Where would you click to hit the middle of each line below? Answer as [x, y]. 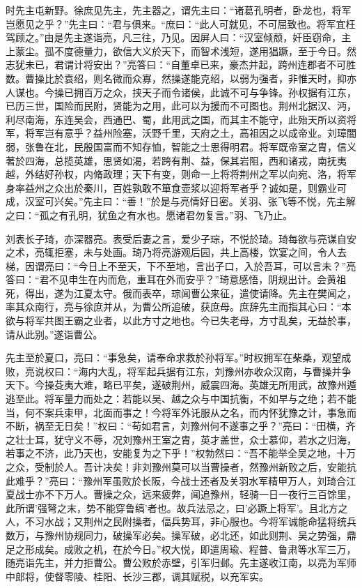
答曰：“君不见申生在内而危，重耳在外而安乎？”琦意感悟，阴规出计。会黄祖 [176, 279]
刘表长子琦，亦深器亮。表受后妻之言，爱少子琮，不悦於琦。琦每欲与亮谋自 [176, 238]
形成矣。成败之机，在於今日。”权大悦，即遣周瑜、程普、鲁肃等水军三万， [190, 549]
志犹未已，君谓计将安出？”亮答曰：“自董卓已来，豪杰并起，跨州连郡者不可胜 [181, 65]
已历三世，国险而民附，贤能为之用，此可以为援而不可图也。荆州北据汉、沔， [181, 106]
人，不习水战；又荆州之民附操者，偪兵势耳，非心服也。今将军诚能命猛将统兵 [181, 521]
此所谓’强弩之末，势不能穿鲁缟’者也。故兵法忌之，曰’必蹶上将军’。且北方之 [177, 507]
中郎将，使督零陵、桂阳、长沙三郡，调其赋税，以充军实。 [137, 576]
